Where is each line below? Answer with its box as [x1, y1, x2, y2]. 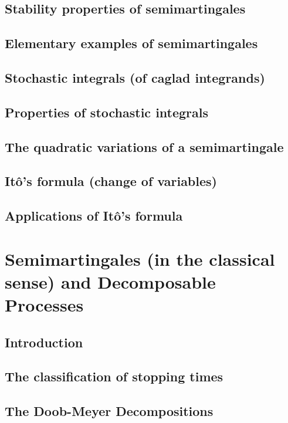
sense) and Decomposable [5, 269, 216, 293]
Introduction [5, 333, 83, 351]
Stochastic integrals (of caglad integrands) [5, 68, 265, 86]
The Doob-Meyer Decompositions [5, 402, 214, 420]
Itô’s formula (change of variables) [5, 172, 217, 190]
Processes [5, 293, 84, 317]
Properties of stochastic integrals [5, 103, 209, 121]
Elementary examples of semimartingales [5, 34, 258, 52]
